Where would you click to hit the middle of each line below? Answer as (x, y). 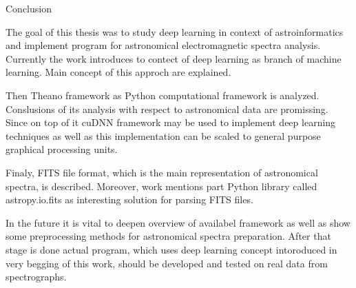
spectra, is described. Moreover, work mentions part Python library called (161, 186)
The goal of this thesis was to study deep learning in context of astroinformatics (175, 31)
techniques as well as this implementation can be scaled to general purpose (163, 135)
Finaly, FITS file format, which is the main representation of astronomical (162, 172)
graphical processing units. (62, 149)
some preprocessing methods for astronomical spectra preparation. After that (168, 236)
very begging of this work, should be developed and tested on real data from (167, 263)
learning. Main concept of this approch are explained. (118, 72)
